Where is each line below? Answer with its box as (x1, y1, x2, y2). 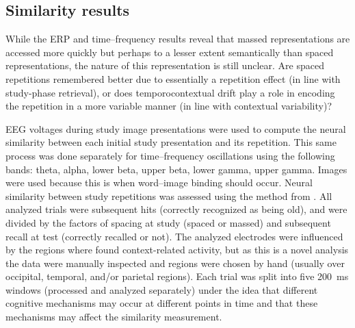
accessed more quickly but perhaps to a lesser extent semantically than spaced (5, 45, 334, 59)
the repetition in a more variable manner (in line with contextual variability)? (5, 99, 332, 113)
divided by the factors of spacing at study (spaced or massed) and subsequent (5, 215, 331, 229)
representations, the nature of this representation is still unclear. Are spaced (5, 58, 324, 73)
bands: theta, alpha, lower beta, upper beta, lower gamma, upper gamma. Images (5, 162, 347, 176)
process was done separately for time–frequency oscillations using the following (5, 148, 335, 162)
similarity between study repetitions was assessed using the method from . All (5, 188, 332, 203)
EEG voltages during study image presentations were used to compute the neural (5, 121, 346, 136)
